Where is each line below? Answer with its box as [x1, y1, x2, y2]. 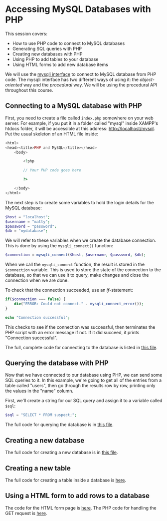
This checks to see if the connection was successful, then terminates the [5, 324, 156, 330]
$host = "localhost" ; [5, 214, 50, 219]
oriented [5, 81, 22, 88]
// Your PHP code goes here [23, 168, 81, 173]
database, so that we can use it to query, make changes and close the [5, 272, 149, 278]
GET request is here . [5, 510, 47, 516]
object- [139, 76, 155, 82]
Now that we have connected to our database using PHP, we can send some [5, 372, 163, 378]
